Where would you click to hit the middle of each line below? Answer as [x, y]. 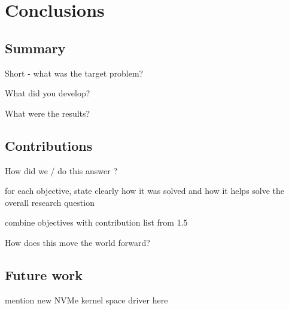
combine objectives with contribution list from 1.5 [96, 222]
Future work [44, 274]
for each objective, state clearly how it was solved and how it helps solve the [145, 191]
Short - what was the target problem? [74, 73]
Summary [35, 48]
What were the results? [48, 113]
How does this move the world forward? [77, 242]
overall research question [50, 202]
